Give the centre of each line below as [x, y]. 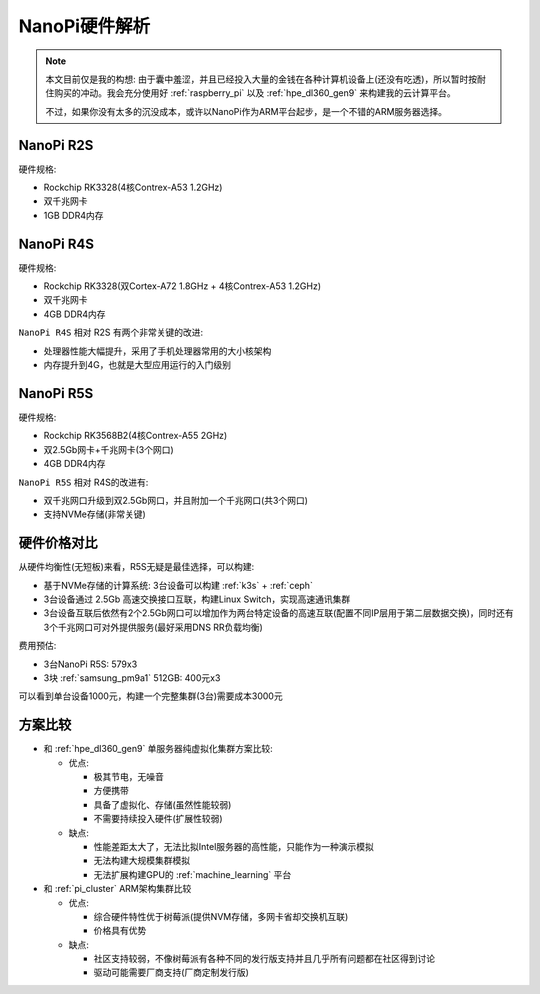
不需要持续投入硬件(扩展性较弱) [158, 819]
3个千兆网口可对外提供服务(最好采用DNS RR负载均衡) [153, 627]
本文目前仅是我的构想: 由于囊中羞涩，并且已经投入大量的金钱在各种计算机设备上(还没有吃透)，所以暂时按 [261, 79]
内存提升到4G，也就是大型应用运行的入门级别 [137, 365]
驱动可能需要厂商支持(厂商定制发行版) [171, 972]
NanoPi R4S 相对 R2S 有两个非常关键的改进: [111, 332]
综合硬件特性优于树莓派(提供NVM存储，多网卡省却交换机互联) [221, 916]
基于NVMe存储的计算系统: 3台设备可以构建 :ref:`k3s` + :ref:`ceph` [178, 585]
